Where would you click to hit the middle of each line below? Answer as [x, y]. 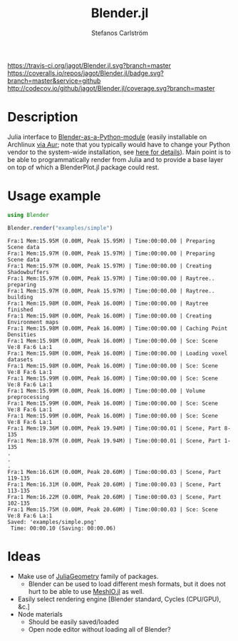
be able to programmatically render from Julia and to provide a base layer [115, 159]
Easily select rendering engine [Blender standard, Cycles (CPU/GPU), [119, 599]
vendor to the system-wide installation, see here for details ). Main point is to [119, 152]
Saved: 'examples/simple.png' [52, 522]
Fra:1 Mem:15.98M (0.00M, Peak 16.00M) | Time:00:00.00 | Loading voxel [118, 353]
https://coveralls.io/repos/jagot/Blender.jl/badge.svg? [86, 73]
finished [20, 309]
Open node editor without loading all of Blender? [99, 629]
